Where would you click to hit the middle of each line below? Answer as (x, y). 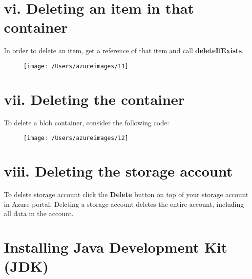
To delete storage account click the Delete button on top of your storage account (126, 194)
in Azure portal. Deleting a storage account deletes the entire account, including (124, 204)
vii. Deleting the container (94, 99)
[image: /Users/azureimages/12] (76, 138)
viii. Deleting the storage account (118, 171)
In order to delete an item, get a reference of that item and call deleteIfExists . (124, 50)
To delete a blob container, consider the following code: (87, 122)
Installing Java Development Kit (116, 247)
